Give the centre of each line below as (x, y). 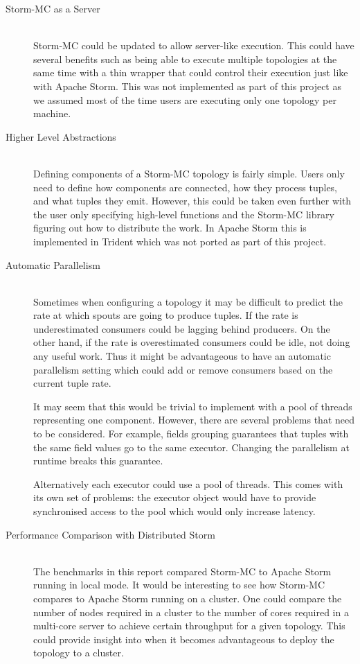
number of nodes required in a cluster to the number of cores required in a (191, 612)
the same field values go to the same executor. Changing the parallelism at (191, 447)
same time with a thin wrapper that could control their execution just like (191, 72)
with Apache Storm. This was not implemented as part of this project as (187, 86)
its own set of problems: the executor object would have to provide (175, 497)
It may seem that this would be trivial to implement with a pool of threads (193, 406)
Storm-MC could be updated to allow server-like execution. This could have (194, 45)
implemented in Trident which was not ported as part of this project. (180, 241)
